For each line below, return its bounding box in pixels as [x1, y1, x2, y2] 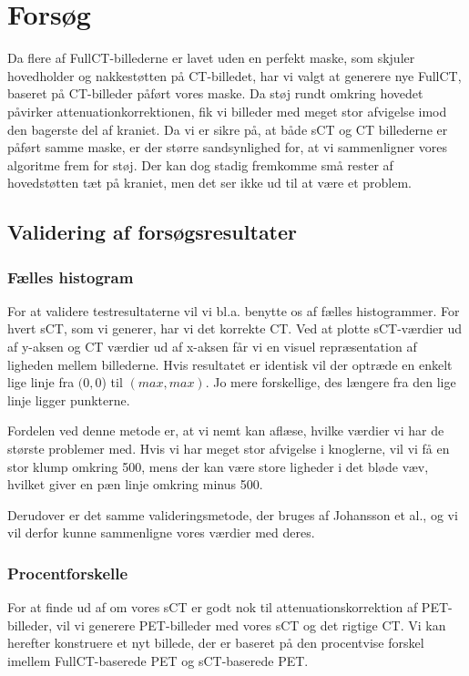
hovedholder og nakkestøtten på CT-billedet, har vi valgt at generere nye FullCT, [7, 66, 462, 85]
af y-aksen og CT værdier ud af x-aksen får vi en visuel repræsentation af [7, 337, 417, 356]
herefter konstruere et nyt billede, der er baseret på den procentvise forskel [7, 633, 424, 652]
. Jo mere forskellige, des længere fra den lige [205, 373, 456, 392]
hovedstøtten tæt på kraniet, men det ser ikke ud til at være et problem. [7, 173, 413, 192]
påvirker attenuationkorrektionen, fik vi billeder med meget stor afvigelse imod [7, 101, 447, 120]
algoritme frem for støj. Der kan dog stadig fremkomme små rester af [7, 155, 393, 174]
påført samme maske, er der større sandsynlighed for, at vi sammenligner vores [7, 138, 448, 157]
